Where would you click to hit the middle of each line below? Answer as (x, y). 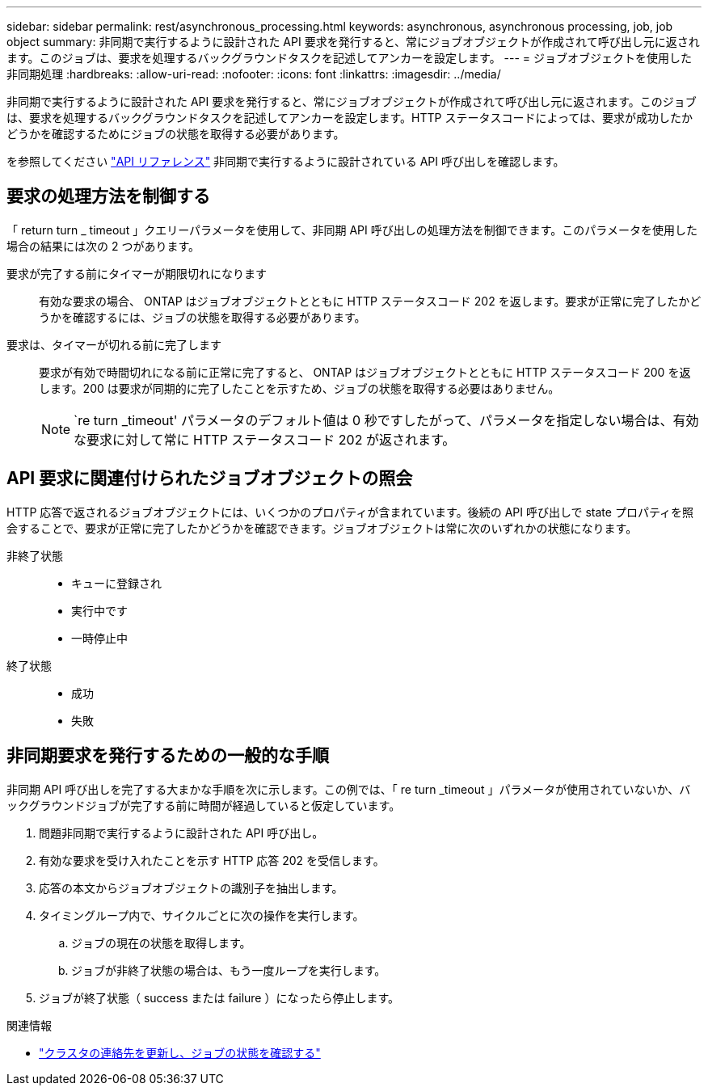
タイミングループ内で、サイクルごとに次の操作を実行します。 (202, 915)
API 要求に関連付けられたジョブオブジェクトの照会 (210, 479)
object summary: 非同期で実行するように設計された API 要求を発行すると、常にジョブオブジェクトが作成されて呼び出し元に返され (353, 42)
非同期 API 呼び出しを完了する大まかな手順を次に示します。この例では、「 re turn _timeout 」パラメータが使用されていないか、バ (349, 789)
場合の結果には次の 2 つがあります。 (103, 246)
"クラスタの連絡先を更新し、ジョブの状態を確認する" (180, 1052)
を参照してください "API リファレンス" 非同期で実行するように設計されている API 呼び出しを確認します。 (286, 161)
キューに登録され (116, 583)
